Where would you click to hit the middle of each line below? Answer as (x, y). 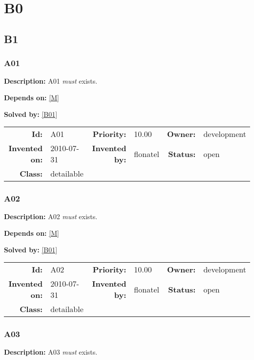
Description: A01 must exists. (51, 81)
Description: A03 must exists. (51, 352)
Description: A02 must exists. (51, 216)
